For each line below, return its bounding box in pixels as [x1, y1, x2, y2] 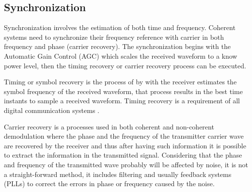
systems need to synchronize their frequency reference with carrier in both [4, 32, 224, 42]
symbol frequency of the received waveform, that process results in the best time [4, 86, 243, 96]
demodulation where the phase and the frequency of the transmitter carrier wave [4, 131, 244, 141]
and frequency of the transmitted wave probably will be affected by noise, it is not [4, 159, 248, 169]
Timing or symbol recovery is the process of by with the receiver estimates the [4, 77, 237, 87]
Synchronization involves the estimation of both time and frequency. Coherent [4, 22, 236, 32]
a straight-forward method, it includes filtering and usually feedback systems [4, 169, 232, 179]
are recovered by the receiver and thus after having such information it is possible [4, 140, 246, 150]
